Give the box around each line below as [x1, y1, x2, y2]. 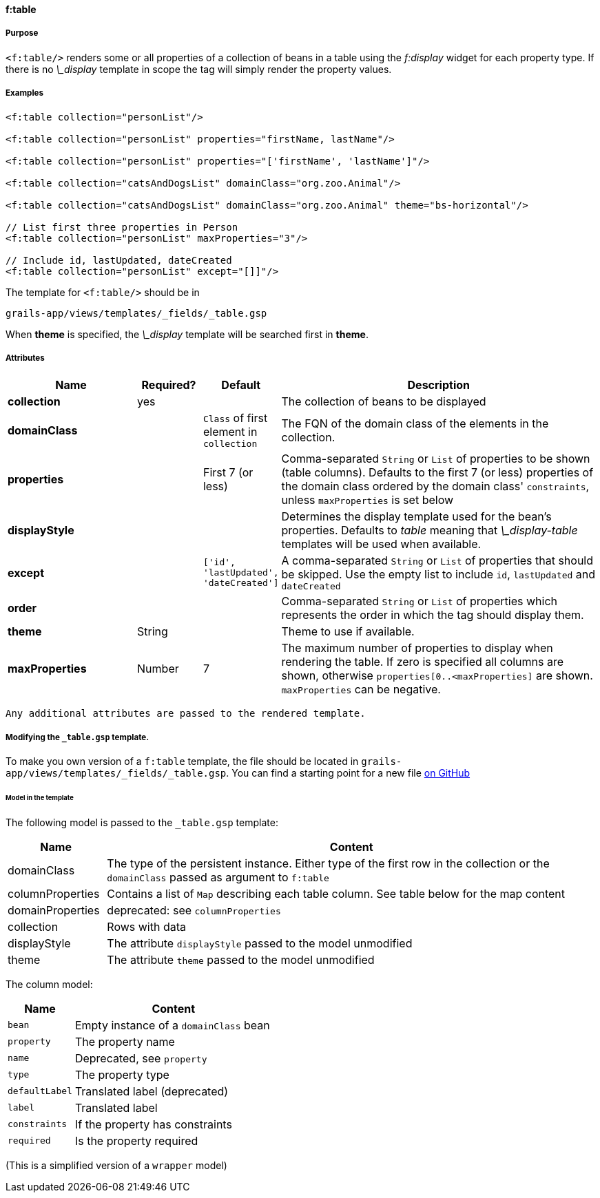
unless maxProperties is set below [281, 493, 454, 507]
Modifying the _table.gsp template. [6, 732, 149, 742]
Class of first [203, 411, 268, 425]
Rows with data [107, 919, 186, 934]
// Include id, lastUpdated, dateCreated [6, 254, 232, 266]
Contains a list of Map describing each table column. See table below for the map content [107, 886, 566, 901]
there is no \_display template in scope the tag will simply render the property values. [6, 63, 392, 75]
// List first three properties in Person [6, 221, 238, 233]
